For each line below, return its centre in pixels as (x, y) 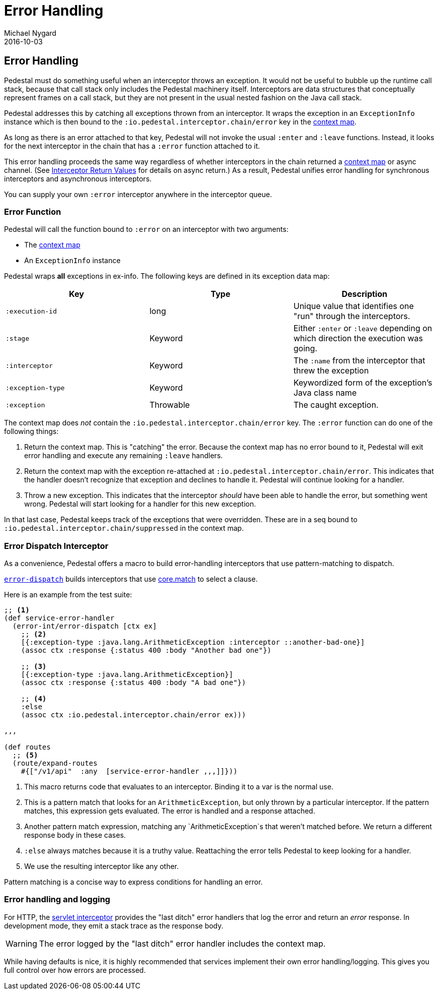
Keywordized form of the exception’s (363, 383)
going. (305, 349)
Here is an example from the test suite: (68, 595)
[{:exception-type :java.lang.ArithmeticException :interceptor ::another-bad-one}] (193, 642)
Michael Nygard (30, 33)
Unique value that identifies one (353, 306)
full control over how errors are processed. (75, 970)
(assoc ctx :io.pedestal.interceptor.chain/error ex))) (133, 715)
